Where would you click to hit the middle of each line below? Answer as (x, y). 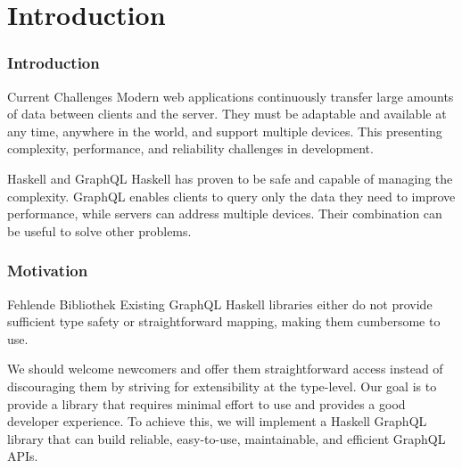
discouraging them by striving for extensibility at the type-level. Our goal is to (222, 386)
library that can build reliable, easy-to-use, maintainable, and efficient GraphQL (227, 438)
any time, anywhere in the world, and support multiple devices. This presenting (225, 131)
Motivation (48, 271)
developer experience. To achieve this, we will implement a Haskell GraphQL (217, 421)
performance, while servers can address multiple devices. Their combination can (225, 213)
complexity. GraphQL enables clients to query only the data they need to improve (231, 196)
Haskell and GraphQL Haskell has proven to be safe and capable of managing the (230, 178)
